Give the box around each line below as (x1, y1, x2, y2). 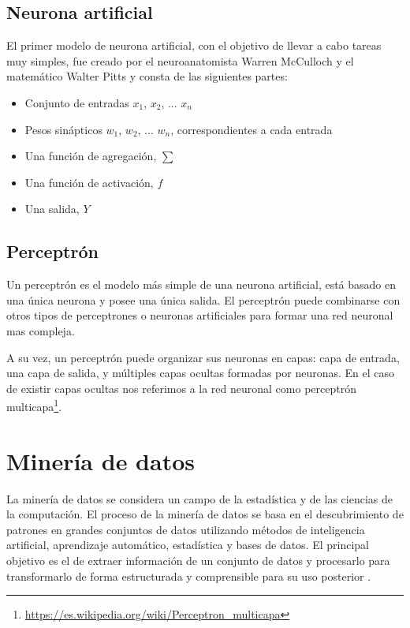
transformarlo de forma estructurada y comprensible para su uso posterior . (6, 567, 371, 584)
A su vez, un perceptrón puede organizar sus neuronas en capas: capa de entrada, (6, 349, 400, 365)
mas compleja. (6, 322, 75, 338)
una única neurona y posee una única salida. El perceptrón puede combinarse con (6, 291, 401, 308)
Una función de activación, (24, 174, 154, 190)
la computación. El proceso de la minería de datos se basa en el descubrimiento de (6, 506, 404, 522)
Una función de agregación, (24, 148, 157, 164)
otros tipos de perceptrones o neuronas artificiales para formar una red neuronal (6, 307, 393, 323)
